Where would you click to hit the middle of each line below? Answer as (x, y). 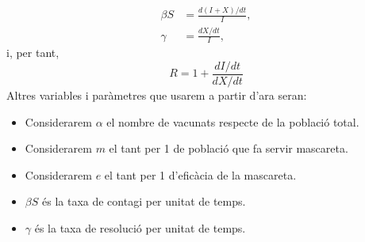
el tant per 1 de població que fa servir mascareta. (229, 148)
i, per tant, (33, 53)
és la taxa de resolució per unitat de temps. (140, 228)
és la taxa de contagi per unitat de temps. (144, 201)
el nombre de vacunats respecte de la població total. (233, 121)
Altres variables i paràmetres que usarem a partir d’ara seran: (157, 95)
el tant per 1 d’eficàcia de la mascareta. (200, 174)
